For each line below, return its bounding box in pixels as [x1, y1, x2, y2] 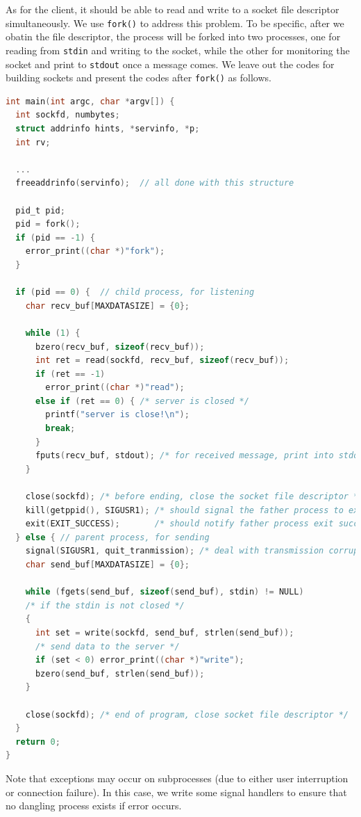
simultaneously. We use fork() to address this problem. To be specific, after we [6, 15, 344, 30]
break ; [45, 423, 76, 434]
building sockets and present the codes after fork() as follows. [6, 70, 271, 85]
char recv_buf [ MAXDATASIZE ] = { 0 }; [25, 300, 190, 311]
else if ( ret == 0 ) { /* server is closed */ [35, 396, 249, 406]
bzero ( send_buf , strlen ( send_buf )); [35, 668, 205, 679]
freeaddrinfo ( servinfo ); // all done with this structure [15, 178, 294, 188]
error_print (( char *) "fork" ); [25, 246, 165, 257]
